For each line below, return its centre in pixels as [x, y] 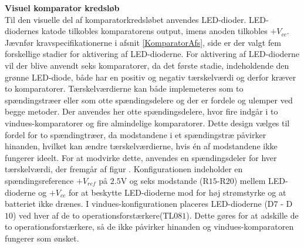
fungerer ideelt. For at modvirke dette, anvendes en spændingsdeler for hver [141, 157]
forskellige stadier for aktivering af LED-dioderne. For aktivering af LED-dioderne [152, 54]
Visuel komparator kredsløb [62, 8]
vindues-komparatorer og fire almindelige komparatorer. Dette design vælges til [147, 123]
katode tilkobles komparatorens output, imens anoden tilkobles [154, 31]
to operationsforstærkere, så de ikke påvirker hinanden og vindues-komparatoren [149, 227]
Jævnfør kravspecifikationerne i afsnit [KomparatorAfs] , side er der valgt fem [143, 42]
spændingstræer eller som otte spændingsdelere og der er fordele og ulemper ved [149, 100]
